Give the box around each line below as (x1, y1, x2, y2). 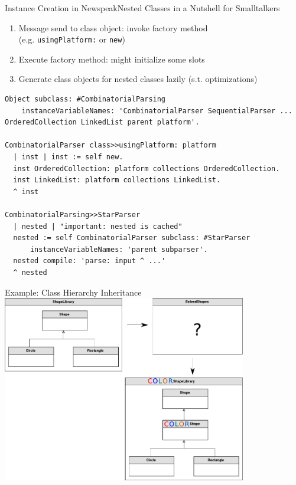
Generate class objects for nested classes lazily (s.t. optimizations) (18, 73, 258, 85)
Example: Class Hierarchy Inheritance (5, 286, 142, 298)
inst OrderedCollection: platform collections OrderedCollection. (13, 164, 280, 173)
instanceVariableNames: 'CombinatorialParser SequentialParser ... (21, 106, 292, 115)
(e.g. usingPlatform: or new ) (18, 33, 125, 45)
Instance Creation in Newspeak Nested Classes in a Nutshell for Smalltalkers (5, 2, 280, 14)
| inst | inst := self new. (13, 153, 123, 161)
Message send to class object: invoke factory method (18, 21, 208, 34)
